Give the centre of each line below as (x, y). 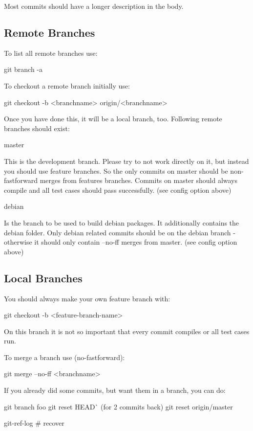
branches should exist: (37, 128)
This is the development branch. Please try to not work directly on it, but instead (126, 161)
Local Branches (43, 278)
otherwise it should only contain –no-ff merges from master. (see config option (121, 242)
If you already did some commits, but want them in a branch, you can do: (115, 390)
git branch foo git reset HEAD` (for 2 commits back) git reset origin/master (118, 406)
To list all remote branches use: (51, 53)
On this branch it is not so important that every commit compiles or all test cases (127, 331)
